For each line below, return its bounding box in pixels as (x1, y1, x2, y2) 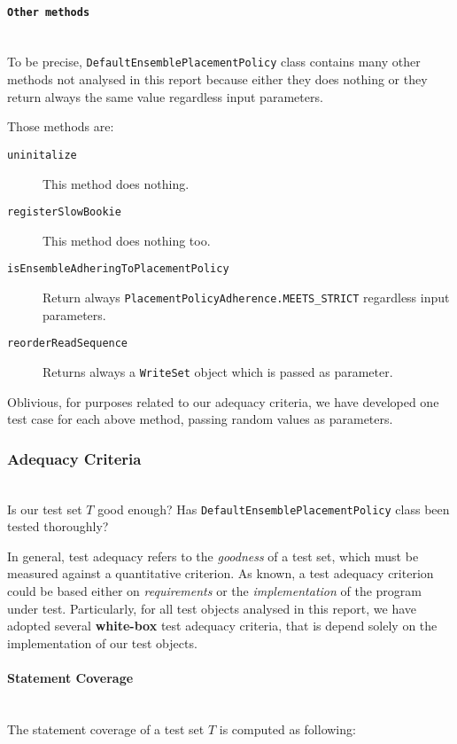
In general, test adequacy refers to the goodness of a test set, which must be (7, 546, 419, 565)
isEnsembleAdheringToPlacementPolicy (7, 262, 229, 276)
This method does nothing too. (43, 231, 211, 249)
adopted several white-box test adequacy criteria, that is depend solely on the (7, 616, 438, 635)
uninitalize (7, 148, 77, 161)
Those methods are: (7, 117, 114, 136)
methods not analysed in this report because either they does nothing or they (7, 70, 428, 89)
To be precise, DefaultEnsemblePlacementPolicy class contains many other (7, 52, 421, 71)
